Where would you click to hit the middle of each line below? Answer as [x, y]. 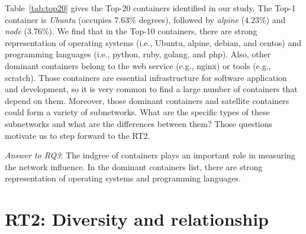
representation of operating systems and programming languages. [123, 178]
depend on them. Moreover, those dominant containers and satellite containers [147, 100]
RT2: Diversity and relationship [137, 219]
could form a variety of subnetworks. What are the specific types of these [137, 112]
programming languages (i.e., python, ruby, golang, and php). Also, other [138, 54]
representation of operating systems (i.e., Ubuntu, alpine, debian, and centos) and [153, 42]
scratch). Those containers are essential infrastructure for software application [146, 77]
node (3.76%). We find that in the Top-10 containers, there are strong [131, 31]
